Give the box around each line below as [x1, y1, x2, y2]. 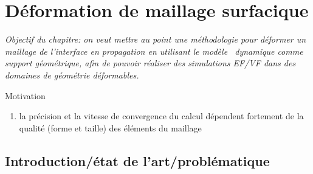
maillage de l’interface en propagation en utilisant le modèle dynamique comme [5, 44, 303, 57]
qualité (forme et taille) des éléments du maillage [19, 121, 202, 134]
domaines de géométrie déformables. [5, 68, 139, 81]
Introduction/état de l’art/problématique [5, 151, 270, 170]
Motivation [5, 89, 46, 102]
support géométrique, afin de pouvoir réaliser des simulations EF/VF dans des [5, 57, 296, 69]
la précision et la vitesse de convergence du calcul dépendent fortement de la [19, 110, 304, 122]
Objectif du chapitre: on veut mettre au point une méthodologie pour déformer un [5, 33, 306, 46]
